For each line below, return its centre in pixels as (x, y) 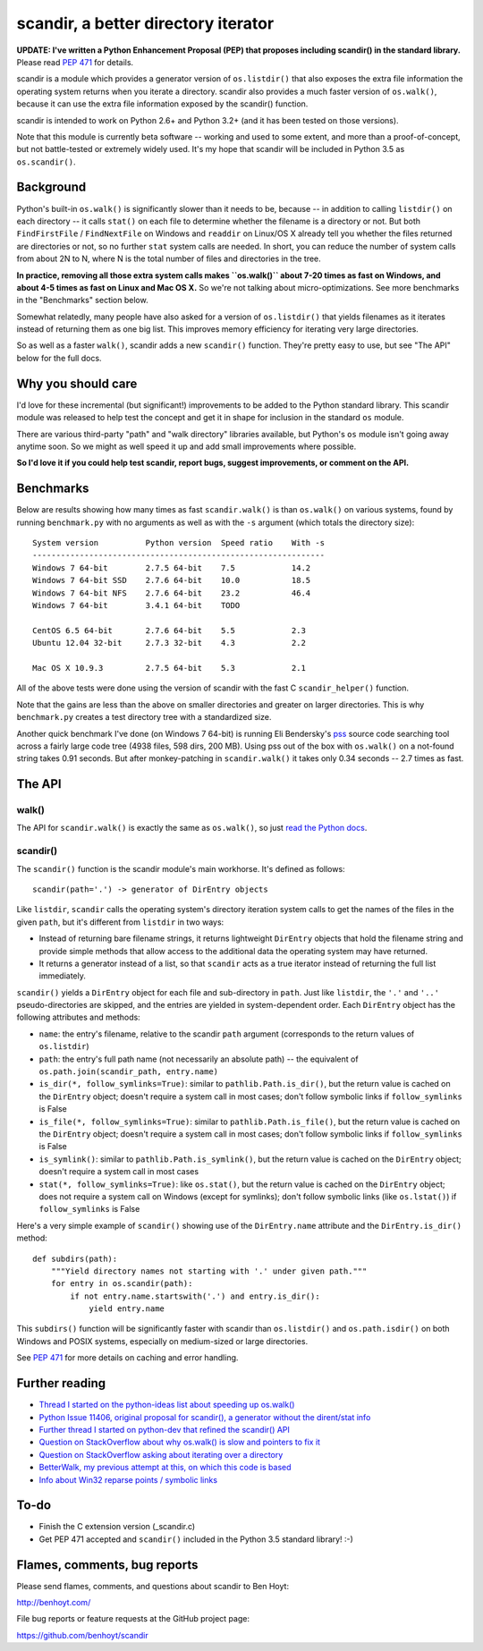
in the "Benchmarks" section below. (82, 301)
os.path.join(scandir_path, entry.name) (129, 1072)
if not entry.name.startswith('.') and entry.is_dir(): (195, 1296)
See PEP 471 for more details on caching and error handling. (127, 1358)
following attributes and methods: (78, 1017)
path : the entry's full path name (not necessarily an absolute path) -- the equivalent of (199, 1059)
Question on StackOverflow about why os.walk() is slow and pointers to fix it (180, 1442)
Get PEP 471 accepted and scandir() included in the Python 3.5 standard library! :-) (196, 1539)
